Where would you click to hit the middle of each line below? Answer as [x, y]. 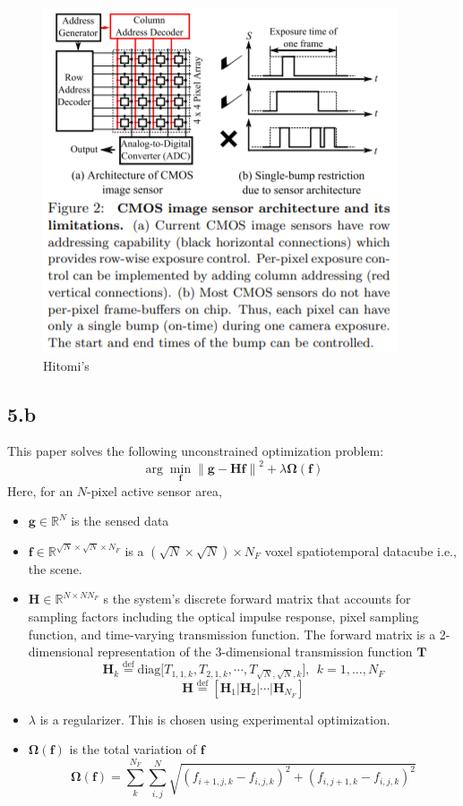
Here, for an [40, 490]
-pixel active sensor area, [154, 490]
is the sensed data [120, 521]
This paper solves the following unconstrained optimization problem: [196, 451]
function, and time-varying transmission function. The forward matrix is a [232, 634]
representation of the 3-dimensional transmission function [255, 652]
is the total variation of [133, 749]
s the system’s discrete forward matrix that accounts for [257, 599]
